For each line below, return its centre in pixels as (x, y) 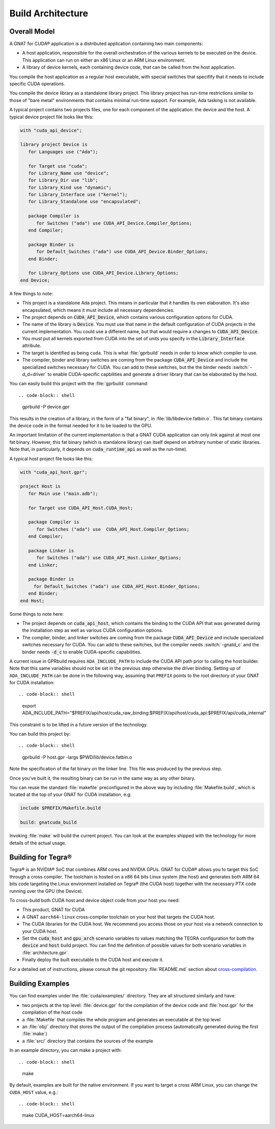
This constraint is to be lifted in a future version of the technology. (78, 724)
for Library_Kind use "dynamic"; (70, 187)
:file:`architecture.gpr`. (46, 952)
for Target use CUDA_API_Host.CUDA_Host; (81, 508)
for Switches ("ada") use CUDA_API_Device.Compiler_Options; (114, 223)
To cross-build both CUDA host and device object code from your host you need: (95, 900)
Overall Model (32, 31)
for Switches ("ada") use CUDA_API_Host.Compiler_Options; (113, 529)
